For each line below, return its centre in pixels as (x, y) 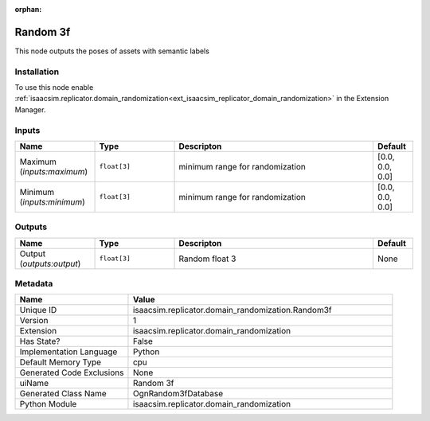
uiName (34, 384)
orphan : (28, 9)
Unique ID (38, 310)
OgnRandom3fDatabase (178, 394)
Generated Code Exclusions (72, 372)
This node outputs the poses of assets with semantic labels (112, 51)
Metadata (34, 284)
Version (34, 321)
